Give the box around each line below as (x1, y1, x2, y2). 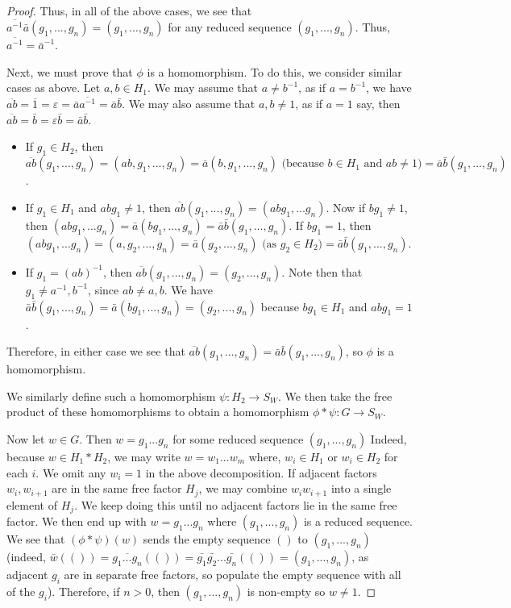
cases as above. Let (6, 79, 101, 96)
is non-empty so (247, 582, 326, 599)
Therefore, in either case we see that (6, 343, 185, 360)
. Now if (326, 198, 366, 215)
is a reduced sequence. (303, 513, 413, 530)
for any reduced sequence (168, 18, 292, 35)
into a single (330, 480, 392, 497)
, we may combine (198, 480, 288, 497)
